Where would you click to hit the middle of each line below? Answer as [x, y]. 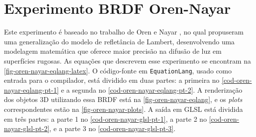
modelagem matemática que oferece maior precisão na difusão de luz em [113, 51]
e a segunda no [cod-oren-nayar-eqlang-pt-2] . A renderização [152, 89]
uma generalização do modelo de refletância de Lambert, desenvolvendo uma [119, 41]
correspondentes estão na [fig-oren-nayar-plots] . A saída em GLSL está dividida [124, 109]
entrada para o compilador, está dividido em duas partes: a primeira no [112, 80]
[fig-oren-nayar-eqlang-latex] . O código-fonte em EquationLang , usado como [118, 70]
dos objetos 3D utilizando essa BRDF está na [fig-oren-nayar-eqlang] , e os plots [123, 99]
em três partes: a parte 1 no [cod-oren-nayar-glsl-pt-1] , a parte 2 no [105, 119]
